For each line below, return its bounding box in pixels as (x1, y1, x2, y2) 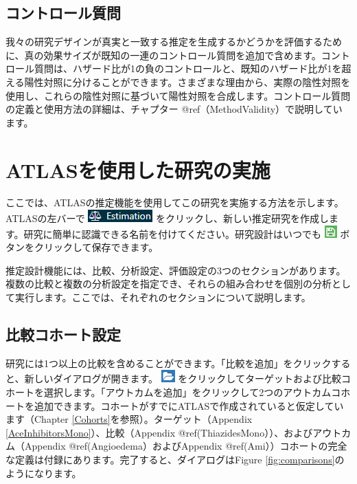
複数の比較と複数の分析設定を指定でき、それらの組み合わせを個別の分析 (5, 276, 332, 291)
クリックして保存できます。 (34, 240, 159, 254)
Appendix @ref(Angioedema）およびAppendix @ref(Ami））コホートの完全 (24, 439, 347, 453)
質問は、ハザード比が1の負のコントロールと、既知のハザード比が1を (34, 61, 342, 76)
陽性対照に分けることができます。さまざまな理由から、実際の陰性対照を (24, 74, 351, 89)
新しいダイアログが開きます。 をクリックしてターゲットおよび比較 (24, 371, 341, 386)
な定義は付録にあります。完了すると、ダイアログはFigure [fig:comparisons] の (5, 452, 345, 466)
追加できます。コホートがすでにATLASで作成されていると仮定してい (34, 398, 344, 412)
